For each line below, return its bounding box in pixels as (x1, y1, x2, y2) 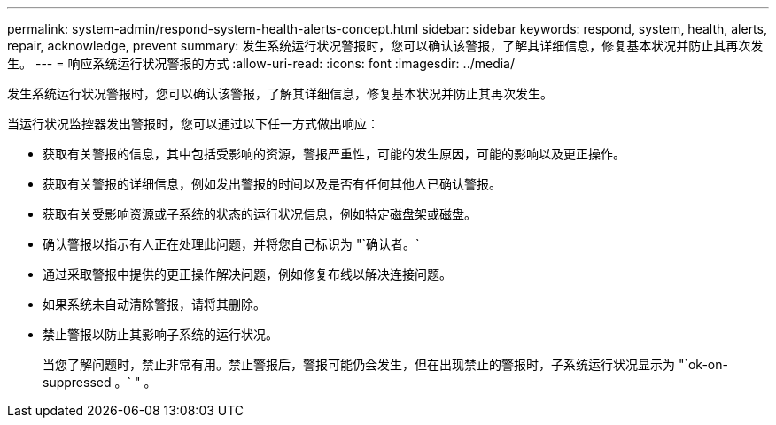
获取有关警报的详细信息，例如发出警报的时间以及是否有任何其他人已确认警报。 (43, 176, 501, 191)
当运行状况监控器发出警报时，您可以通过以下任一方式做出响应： (7, 116, 379, 131)
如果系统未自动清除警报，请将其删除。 (43, 297, 266, 312)
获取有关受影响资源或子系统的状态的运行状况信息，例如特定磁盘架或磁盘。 (43, 206, 477, 221)
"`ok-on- (678, 357, 728, 372)
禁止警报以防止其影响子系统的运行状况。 (43, 327, 278, 342)
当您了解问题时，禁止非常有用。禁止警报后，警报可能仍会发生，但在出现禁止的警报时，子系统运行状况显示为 (43, 357, 675, 372)
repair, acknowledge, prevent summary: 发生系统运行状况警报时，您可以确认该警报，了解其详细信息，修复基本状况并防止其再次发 (7, 38, 764, 53)
